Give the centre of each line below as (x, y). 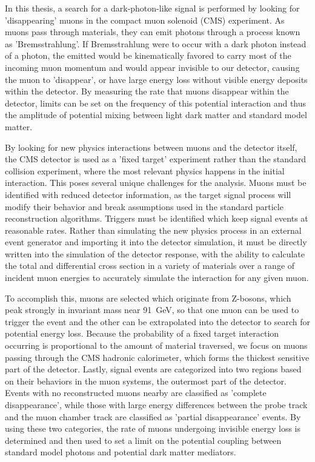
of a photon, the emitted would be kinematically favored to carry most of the (148, 55)
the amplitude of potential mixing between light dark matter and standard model (156, 115)
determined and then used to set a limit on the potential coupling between (143, 440)
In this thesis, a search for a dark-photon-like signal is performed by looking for (152, 8)
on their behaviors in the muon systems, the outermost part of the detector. (146, 381)
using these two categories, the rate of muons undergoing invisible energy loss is (153, 428)
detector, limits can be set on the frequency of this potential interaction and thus (156, 103)
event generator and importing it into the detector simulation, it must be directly (156, 242)
